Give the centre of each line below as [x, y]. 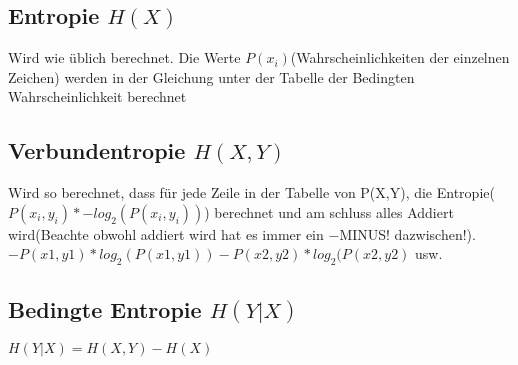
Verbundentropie [97, 150]
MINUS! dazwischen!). [407, 233]
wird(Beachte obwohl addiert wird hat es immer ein [166, 233]
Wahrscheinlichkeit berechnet [97, 96]
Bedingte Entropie [105, 308]
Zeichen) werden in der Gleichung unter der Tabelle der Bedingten [211, 76]
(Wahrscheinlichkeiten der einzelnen [400, 57]
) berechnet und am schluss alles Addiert [329, 211]
